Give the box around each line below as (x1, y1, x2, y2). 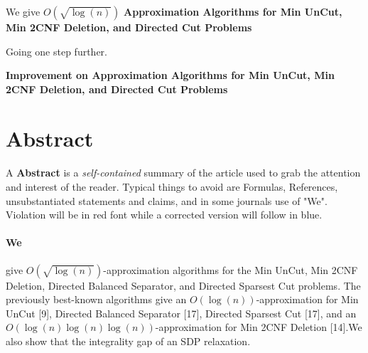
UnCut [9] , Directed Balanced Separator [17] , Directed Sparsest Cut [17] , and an (6, 305, 357, 320)
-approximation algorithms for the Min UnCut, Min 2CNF (103, 262, 358, 277)
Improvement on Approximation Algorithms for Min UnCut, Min (6, 68, 335, 83)
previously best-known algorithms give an (6, 292, 187, 307)
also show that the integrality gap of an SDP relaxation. (6, 333, 251, 348)
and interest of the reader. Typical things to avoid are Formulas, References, (6, 179, 338, 194)
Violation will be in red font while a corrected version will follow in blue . (6, 207, 323, 222)
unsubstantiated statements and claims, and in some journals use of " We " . (6, 193, 328, 208)
